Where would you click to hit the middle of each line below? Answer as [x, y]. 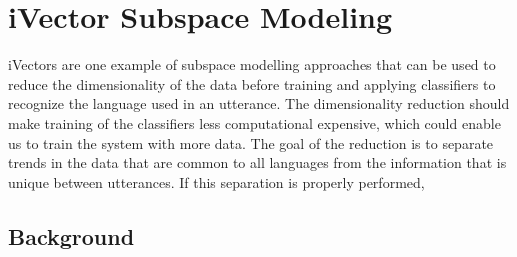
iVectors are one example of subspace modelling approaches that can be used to [252, 64]
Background [71, 235]
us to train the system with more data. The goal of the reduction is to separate [251, 142]
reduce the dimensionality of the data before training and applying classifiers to [252, 83]
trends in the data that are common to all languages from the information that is [257, 162]
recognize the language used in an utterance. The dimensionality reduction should [259, 103]
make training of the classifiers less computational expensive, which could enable [254, 122]
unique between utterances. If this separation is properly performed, [216, 181]
